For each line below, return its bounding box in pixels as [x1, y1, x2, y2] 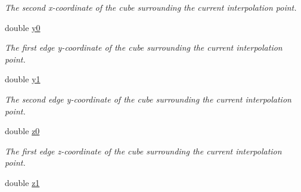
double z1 [5, 176, 40, 188]
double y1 [5, 73, 41, 85]
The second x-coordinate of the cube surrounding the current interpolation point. [5, 1, 297, 13]
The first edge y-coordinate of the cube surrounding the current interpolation [5, 41, 283, 54]
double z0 [5, 125, 40, 137]
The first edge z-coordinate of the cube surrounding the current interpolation [5, 144, 282, 157]
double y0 [5, 21, 41, 33]
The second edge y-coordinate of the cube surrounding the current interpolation [5, 92, 291, 105]
